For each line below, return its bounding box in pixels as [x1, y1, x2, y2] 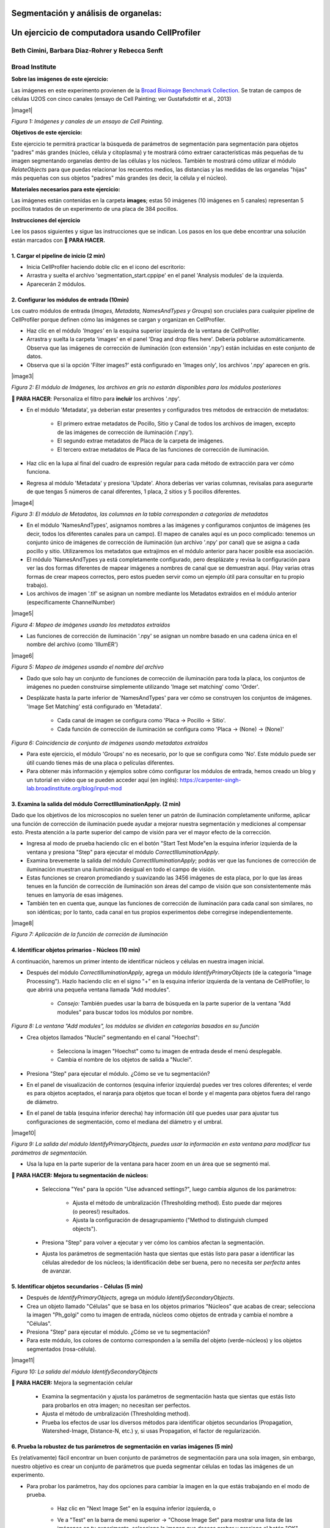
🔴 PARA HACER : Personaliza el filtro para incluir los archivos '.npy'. [11, 395, 181, 402]
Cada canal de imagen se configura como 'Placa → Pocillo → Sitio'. [57, 717, 226, 724]
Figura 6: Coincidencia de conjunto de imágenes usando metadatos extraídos [11, 739, 208, 746]
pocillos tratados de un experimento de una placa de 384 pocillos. [11, 205, 178, 213]
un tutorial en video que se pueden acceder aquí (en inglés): [26, 776, 178, 784]
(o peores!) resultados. [72, 1208, 130, 1215]
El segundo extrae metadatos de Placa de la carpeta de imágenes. [57, 437, 224, 444]
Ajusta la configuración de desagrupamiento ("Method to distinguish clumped [72, 1216, 268, 1224]
